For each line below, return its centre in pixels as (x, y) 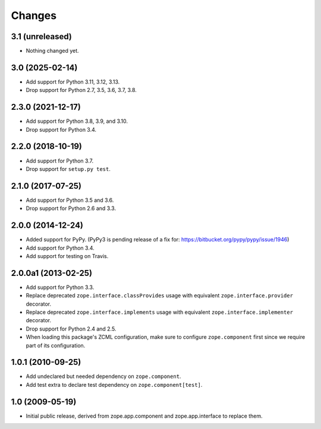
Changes (34, 15)
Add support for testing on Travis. (67, 256)
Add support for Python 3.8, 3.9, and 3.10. (77, 121)
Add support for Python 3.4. (60, 248)
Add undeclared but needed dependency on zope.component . (103, 376)
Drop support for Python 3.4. (61, 129)
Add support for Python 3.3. (60, 287)
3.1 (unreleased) (42, 36)
